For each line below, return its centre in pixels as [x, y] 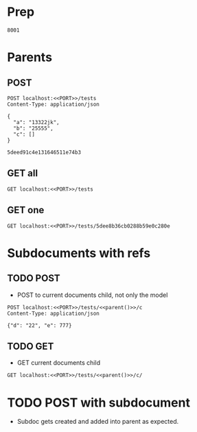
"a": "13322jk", [36, 122]
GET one [26, 210]
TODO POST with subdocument [99, 403]
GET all [23, 173]
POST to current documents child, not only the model [92, 295]
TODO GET [31, 346]
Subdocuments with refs [79, 253]
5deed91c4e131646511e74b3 [44, 152]
